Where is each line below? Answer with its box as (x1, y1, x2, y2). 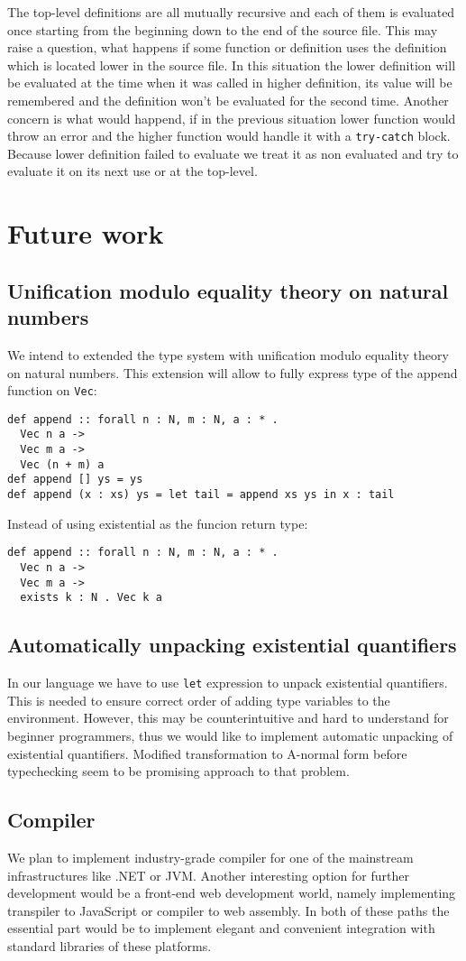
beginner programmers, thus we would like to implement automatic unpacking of (7, 726, 453, 745)
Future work (7, 215, 164, 252)
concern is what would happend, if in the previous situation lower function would (7, 108, 456, 127)
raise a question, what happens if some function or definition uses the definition (7, 38, 447, 57)
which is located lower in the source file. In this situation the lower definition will (7, 55, 456, 74)
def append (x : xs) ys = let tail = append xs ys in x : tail (7, 488, 395, 502)
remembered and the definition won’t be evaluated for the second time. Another (7, 90, 449, 109)
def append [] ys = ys (7, 473, 143, 486)
